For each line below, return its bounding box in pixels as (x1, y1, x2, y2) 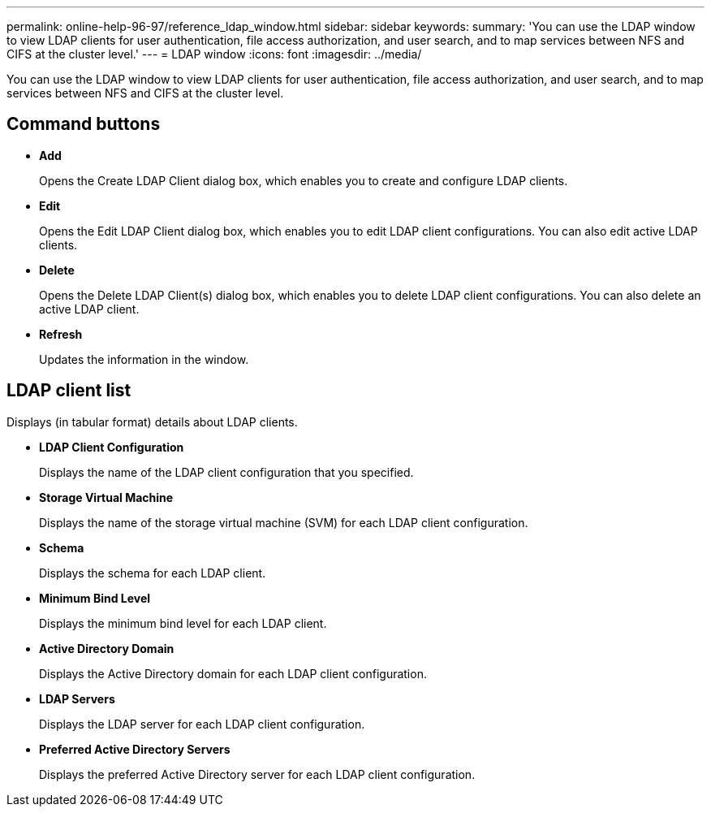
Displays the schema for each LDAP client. (39, 565, 266, 580)
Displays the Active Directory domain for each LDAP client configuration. (39, 666, 427, 681)
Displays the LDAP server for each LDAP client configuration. (39, 716, 365, 731)
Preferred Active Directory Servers (39, 742, 231, 756)
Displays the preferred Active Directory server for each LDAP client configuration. (39, 767, 476, 781)
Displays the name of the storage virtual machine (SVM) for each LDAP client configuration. (39, 515, 528, 530)
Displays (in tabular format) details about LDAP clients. (6, 414, 298, 429)
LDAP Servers (39, 691, 115, 706)
